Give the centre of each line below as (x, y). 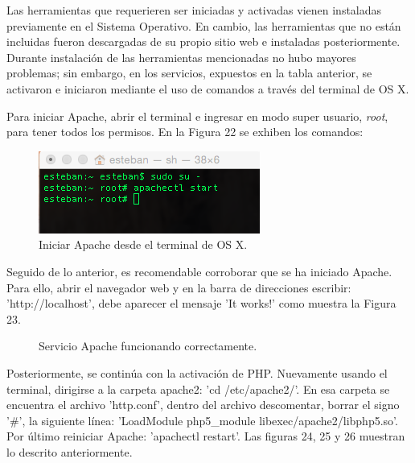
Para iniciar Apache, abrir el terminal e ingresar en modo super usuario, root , (197, 116)
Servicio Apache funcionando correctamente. (148, 346)
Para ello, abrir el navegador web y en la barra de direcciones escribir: (179, 287)
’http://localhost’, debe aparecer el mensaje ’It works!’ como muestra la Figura (201, 303)
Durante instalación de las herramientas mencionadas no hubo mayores (181, 57)
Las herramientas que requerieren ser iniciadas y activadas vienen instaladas (194, 10)
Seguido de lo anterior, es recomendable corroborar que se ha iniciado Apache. (199, 271)
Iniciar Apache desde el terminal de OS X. (143, 244)
